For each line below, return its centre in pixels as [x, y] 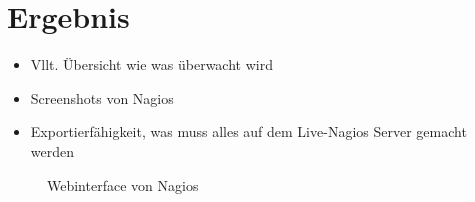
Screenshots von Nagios [102, 97]
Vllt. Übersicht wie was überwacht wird [151, 64]
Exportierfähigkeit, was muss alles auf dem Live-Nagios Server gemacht [248, 131]
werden [52, 150]
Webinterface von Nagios [123, 184]
